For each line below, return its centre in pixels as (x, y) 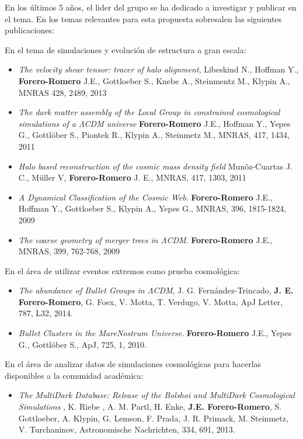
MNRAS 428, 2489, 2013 (62, 92)
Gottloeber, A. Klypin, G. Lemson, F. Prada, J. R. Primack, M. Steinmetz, (153, 418)
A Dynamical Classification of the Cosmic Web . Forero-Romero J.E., (145, 197)
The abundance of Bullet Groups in (81, 290)
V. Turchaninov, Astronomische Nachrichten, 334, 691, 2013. (127, 429)
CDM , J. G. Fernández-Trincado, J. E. (223, 290)
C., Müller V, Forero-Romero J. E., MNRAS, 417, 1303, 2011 (132, 177)
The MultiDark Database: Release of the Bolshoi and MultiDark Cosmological (156, 395)
